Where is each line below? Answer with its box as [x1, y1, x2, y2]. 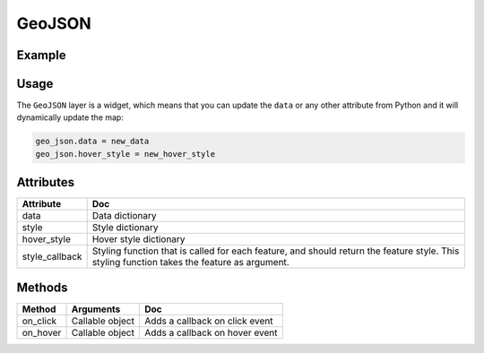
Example [16, 47, 66, 63]
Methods [16, 280, 68, 295]
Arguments [71, 303, 121, 315]
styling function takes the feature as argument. [91, 256, 290, 269]
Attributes [16, 175, 75, 190]
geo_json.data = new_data [35, 136, 150, 147]
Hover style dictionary [91, 233, 186, 245]
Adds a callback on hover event [144, 326, 278, 339]
